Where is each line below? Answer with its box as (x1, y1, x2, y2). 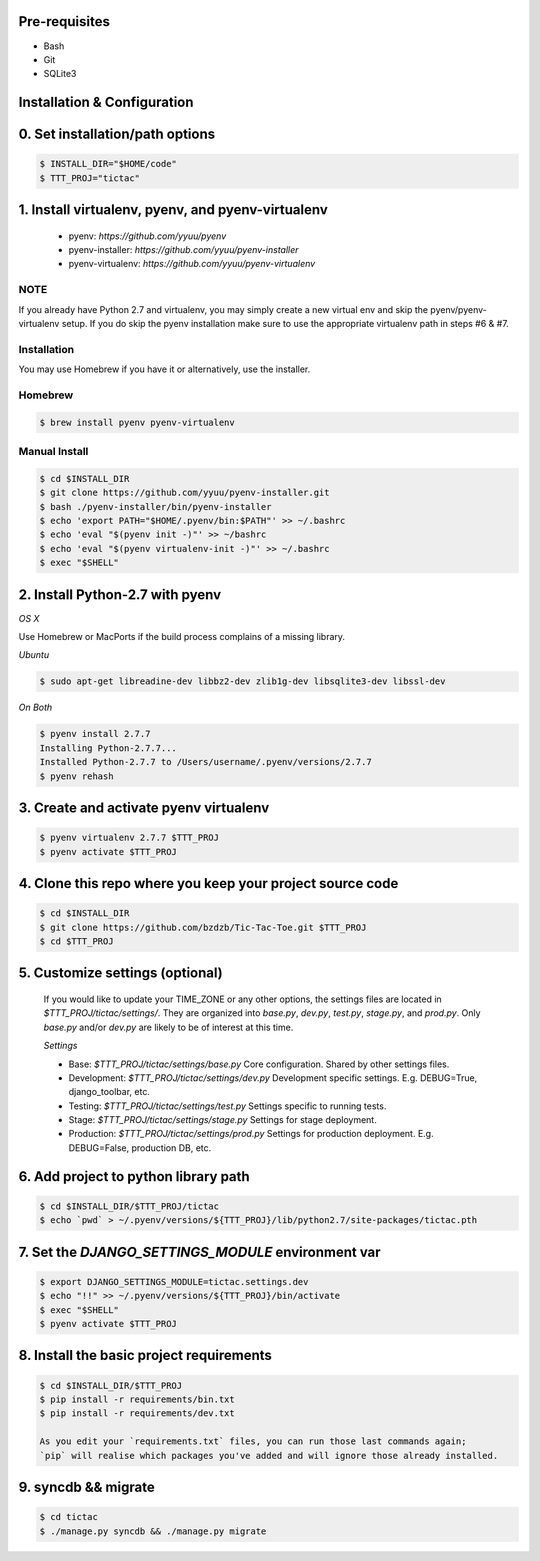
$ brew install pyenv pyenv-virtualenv (39, 416, 235, 428)
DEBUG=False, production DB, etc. (68, 1141, 212, 1154)
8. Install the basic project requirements (18, 1347, 272, 1364)
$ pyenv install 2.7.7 (39, 728, 151, 740)
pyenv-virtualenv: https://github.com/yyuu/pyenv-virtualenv (68, 258, 316, 270)
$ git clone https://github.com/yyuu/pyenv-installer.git (39, 487, 330, 499)
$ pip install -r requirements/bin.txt (39, 1394, 235, 1405)
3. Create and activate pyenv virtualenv (18, 800, 270, 816)
